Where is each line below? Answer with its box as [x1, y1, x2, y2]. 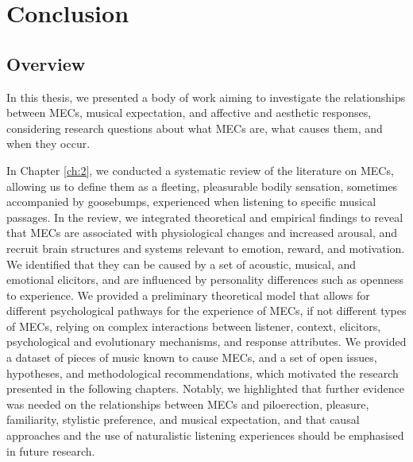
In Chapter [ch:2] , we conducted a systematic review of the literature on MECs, [6, 161, 394, 178]
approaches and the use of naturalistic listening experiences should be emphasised [6, 427, 404, 444]
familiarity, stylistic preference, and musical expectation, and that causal [6, 411, 360, 428]
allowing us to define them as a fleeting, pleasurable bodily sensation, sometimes [6, 177, 398, 194]
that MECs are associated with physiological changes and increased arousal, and [6, 224, 398, 241]
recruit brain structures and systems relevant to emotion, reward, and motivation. [6, 239, 405, 256]
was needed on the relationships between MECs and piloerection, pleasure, [6, 395, 369, 412]
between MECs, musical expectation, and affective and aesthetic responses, [6, 104, 372, 121]
